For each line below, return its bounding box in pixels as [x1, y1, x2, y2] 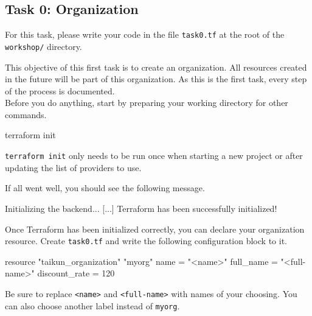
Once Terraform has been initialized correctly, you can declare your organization [5, 222, 305, 235]
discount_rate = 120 [37, 267, 115, 279]
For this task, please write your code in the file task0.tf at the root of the [5, 28, 285, 41]
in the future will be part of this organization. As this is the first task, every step [5, 72, 307, 85]
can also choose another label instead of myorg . [5, 299, 180, 312]
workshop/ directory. [5, 40, 82, 52]
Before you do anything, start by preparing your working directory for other [5, 96, 288, 109]
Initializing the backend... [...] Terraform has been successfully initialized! [5, 202, 277, 214]
